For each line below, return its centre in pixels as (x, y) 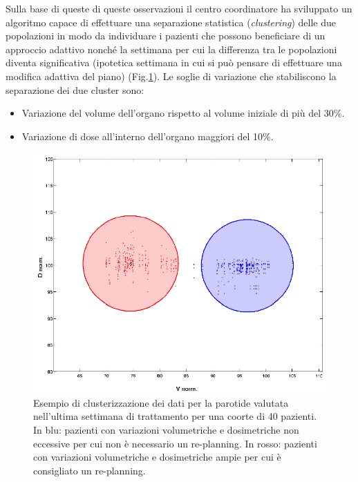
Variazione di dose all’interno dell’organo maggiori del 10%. (148, 136)
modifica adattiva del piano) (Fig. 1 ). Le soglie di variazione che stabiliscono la (171, 76)
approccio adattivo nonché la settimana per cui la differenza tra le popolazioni (171, 49)
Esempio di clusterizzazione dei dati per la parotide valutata (161, 402)
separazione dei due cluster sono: (75, 89)
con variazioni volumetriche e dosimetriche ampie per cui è (157, 457)
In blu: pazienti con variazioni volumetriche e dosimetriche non (166, 429)
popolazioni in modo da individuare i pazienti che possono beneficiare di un (166, 36)
